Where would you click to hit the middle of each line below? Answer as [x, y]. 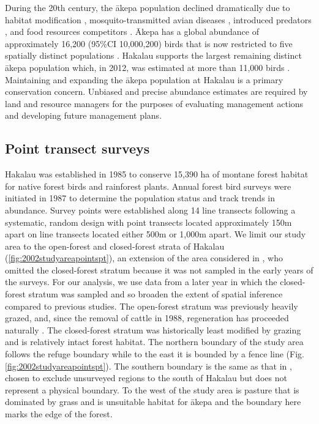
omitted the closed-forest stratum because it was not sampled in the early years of [159, 270]
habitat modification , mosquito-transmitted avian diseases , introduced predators [158, 19]
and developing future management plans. [84, 115]
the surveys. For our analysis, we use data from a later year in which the [141, 282]
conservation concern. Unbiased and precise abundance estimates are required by [156, 91]
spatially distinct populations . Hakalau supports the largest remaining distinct [153, 55]
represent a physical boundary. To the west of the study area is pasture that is [152, 389]
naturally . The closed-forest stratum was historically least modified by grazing [153, 329]
